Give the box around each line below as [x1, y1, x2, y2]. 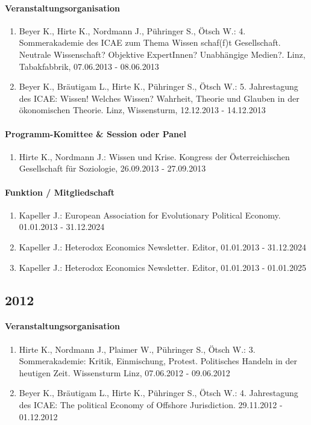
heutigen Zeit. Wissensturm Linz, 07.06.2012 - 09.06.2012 [19, 366, 230, 379]
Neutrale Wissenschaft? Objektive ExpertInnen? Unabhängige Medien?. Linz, [19, 48, 306, 60]
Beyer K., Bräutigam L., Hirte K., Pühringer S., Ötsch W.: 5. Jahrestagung [19, 80, 298, 93]
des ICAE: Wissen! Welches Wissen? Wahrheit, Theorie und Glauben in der [19, 92, 300, 104]
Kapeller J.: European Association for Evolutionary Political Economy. [19, 208, 281, 221]
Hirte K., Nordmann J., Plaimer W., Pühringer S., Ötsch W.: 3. [19, 343, 256, 355]
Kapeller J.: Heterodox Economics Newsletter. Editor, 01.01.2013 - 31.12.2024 [19, 240, 306, 253]
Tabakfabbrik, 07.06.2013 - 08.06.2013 [19, 60, 159, 72]
